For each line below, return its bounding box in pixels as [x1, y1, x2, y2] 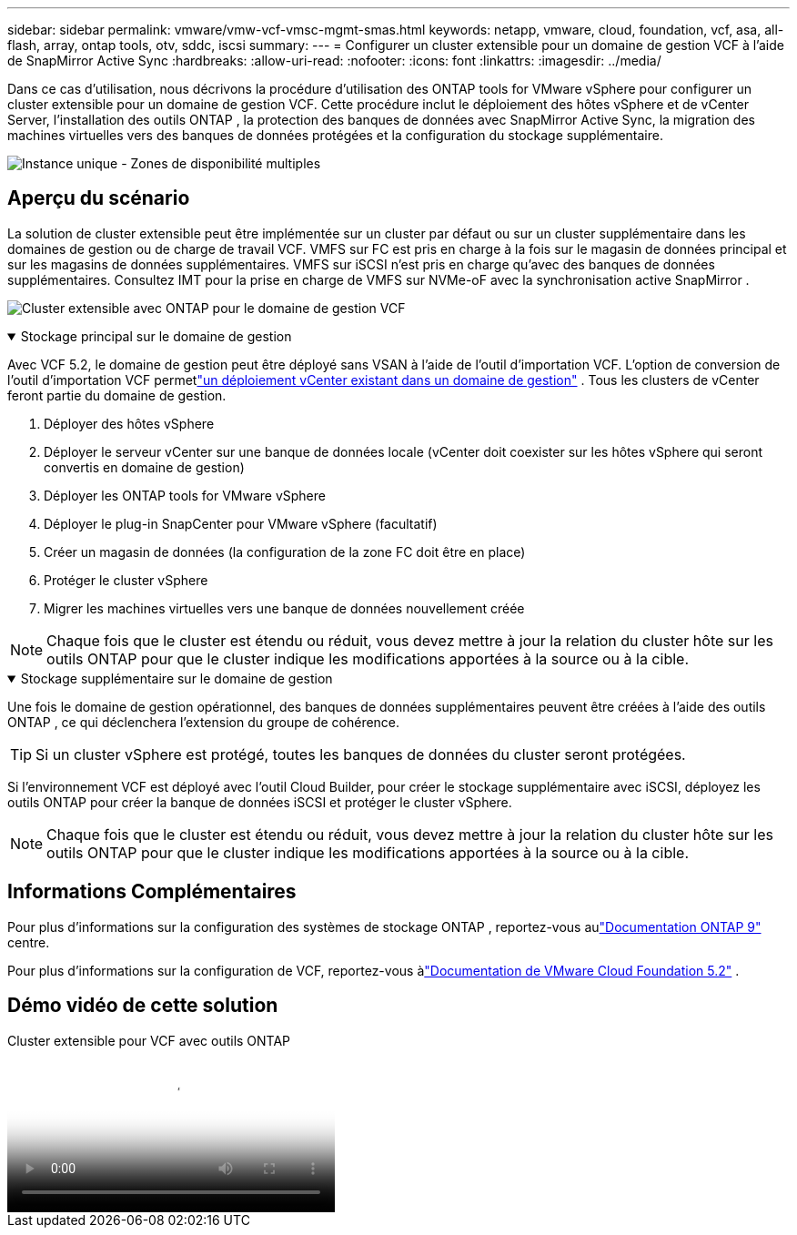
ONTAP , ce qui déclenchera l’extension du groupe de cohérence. [7, 714, 400, 730]
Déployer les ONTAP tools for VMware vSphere [44, 487, 326, 503]
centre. [7, 934, 50, 950]
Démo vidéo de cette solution [7, 994, 278, 1017]
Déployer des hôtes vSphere [44, 415, 215, 431]
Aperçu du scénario [7, 187, 190, 210]
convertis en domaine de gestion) [44, 459, 245, 475]
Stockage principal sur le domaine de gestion [20, 328, 292, 344]
